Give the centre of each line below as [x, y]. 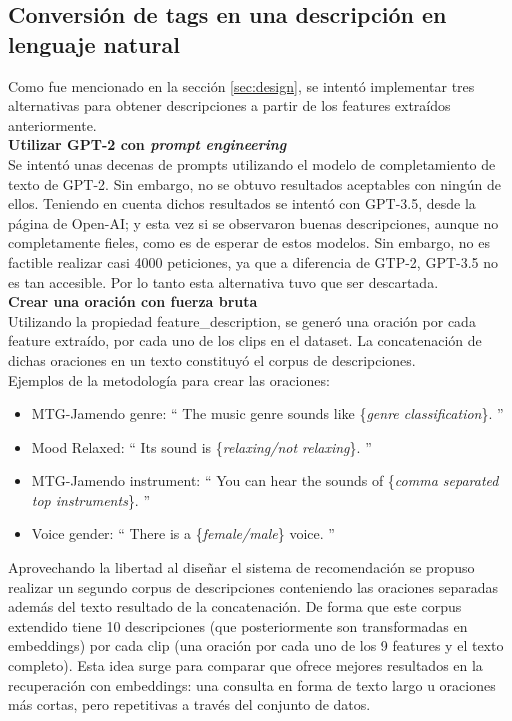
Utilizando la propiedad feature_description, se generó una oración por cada [242, 320]
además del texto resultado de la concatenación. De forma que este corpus [235, 606]
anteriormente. [52, 124]
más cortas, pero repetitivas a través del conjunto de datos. [189, 704]
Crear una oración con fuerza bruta [133, 301]
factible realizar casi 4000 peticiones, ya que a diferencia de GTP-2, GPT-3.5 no [253, 261]
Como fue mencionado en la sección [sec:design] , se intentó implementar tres [241, 85]
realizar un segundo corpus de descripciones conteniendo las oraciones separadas [253, 586]
